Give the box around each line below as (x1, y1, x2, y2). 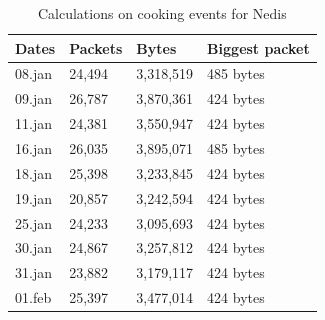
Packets (69, 37, 123, 58)
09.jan (15, 88, 52, 109)
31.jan (15, 262, 52, 283)
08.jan (15, 63, 52, 84)
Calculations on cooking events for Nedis (37, 3, 287, 23)
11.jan (15, 113, 52, 134)
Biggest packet (207, 37, 310, 58)
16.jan (15, 137, 52, 158)
